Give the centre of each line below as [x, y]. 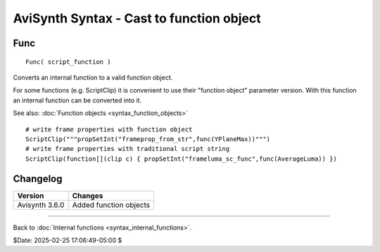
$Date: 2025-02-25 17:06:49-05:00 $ [68, 240]
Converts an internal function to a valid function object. [93, 77]
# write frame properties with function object [109, 129]
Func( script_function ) [68, 62]
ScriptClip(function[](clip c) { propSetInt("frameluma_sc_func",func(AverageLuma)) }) [182, 159]
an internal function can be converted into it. [77, 100]
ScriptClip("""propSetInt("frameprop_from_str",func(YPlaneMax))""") [148, 139]
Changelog [38, 179]
